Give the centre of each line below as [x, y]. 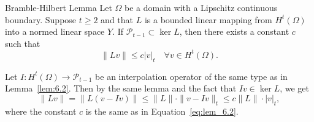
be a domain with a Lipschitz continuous [201, 7]
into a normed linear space [55, 31]
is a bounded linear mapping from [208, 19]
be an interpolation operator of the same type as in [191, 76]
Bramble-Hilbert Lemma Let [59, 7]
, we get [295, 88]
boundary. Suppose [41, 19]
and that [117, 19]
